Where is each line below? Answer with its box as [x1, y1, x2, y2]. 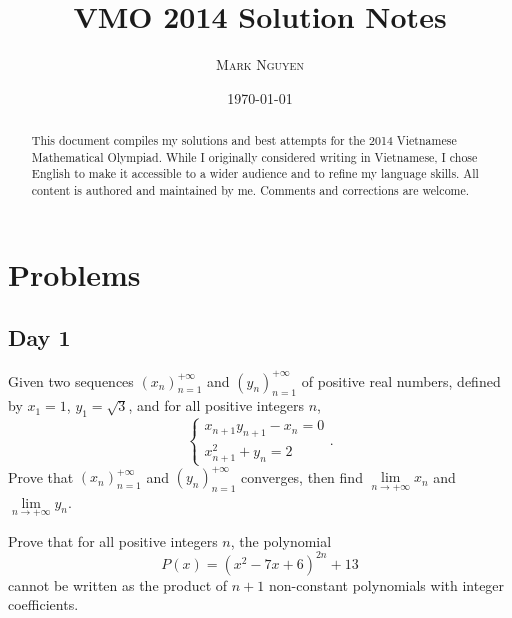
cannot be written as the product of [8, 574, 228, 595]
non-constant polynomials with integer [268, 574, 505, 595]
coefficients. [8, 594, 79, 615]
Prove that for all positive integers [8, 530, 218, 551]
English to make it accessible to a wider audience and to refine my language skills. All [31, 165, 479, 182]
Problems [8, 253, 141, 294]
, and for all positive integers [128, 395, 305, 416]
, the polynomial [230, 530, 332, 551]
